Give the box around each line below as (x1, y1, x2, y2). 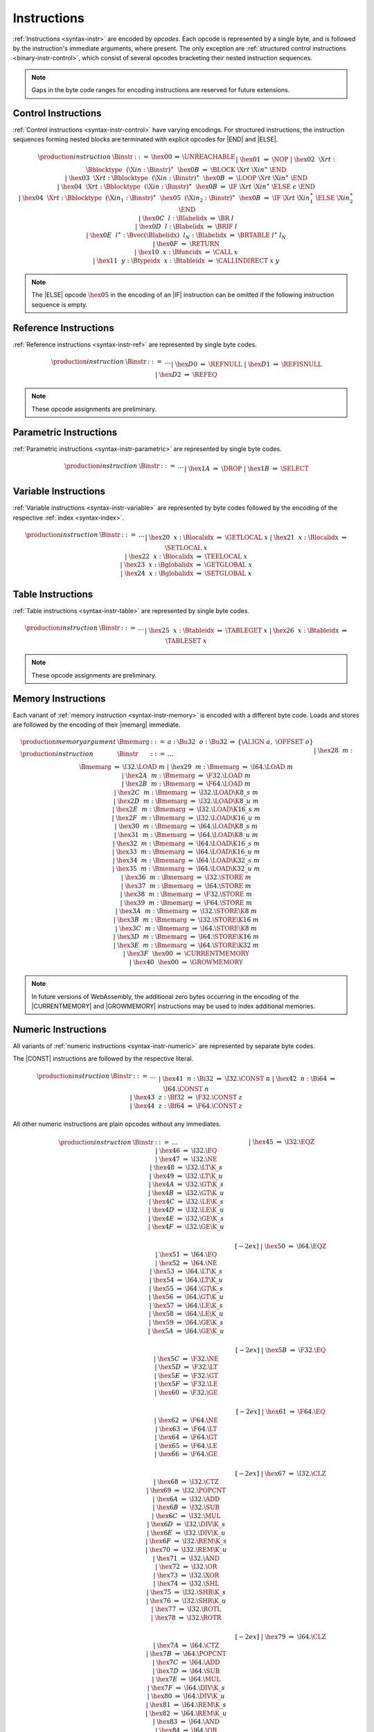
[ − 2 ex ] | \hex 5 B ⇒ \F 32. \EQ (235, 1346, 326, 1354)
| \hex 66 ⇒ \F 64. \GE (154, 1450, 218, 1458)
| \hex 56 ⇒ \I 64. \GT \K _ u (148, 1293, 224, 1301)
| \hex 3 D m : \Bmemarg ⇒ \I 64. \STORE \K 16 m (113, 933, 260, 941)
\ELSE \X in (315, 194, 350, 202)
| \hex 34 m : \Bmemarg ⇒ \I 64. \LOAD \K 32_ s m (112, 856, 260, 864)
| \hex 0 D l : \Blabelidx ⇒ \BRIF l (135, 222, 238, 231)
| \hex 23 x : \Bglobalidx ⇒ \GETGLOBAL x (120, 561, 253, 569)
